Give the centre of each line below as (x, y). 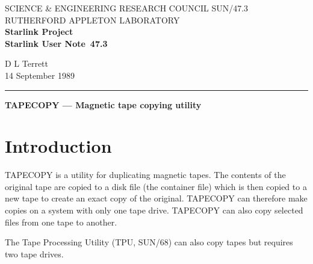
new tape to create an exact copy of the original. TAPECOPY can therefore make (156, 198)
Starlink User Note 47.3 (56, 43)
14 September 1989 (40, 75)
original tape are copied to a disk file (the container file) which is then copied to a (156, 186)
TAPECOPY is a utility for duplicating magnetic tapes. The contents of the (145, 175)
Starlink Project (39, 32)
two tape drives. (34, 253)
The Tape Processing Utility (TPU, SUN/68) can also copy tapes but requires (149, 242)
